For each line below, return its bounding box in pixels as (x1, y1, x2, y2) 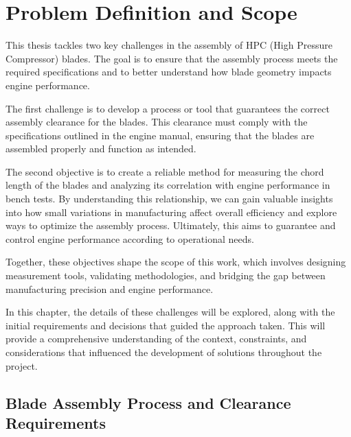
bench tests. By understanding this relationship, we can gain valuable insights (5, 191, 333, 206)
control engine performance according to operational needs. (5, 231, 254, 246)
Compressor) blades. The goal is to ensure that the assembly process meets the (5, 51, 338, 65)
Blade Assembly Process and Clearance (5, 392, 291, 413)
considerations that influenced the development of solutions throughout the (5, 345, 322, 359)
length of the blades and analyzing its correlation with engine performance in (5, 178, 330, 192)
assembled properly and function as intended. (5, 141, 196, 156)
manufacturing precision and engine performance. (5, 281, 214, 296)
